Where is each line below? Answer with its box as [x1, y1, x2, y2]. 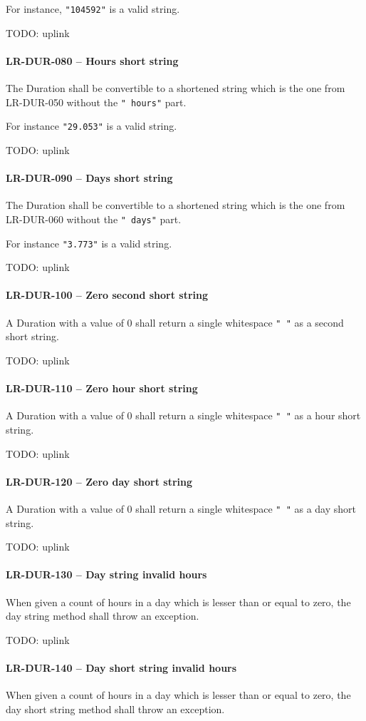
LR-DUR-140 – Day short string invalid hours [6, 660, 237, 675]
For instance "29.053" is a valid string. [6, 118, 177, 133]
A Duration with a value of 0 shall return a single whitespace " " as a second [6, 315, 344, 329]
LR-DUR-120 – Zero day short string [6, 474, 193, 489]
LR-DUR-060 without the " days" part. [6, 211, 182, 226]
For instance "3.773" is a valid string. [6, 235, 172, 250]
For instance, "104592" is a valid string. [6, 1, 180, 16]
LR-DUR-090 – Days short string [6, 170, 173, 185]
